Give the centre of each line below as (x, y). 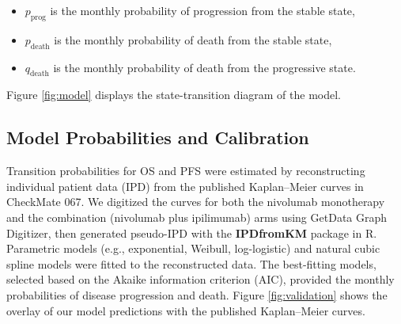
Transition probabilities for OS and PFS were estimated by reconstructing (186, 171)
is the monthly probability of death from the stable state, (193, 39)
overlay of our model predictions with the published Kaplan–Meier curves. (186, 310)
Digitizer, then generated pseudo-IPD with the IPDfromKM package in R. (192, 233)
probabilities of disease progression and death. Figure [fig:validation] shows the (197, 294)
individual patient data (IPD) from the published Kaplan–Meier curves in (185, 186)
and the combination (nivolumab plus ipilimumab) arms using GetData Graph (197, 217)
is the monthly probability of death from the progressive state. (204, 67)
